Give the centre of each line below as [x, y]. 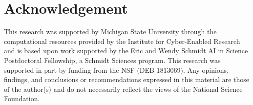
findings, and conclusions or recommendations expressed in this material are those [127, 79]
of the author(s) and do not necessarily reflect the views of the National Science [123, 89]
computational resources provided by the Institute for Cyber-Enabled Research [122, 41]
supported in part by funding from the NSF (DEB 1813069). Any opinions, [116, 70]
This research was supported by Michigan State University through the [110, 31]
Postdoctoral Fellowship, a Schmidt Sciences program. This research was [112, 60]
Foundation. [22, 98]
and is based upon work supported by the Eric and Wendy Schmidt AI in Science [126, 51]
